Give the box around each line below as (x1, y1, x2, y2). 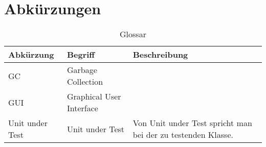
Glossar (120, 28, 146, 40)
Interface (66, 102, 98, 114)
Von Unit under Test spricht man (132, 117, 252, 129)
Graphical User (66, 90, 121, 103)
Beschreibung (132, 48, 188, 61)
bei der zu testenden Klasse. (132, 129, 233, 141)
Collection (66, 76, 103, 88)
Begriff (66, 48, 95, 61)
